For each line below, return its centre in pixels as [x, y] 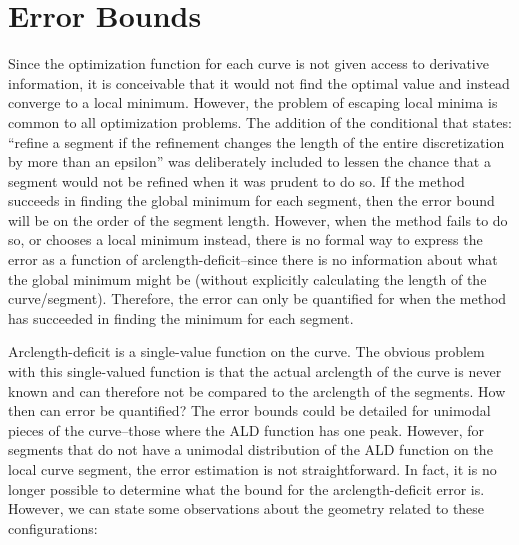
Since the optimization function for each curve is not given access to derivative [248, 63]
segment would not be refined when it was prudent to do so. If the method [236, 180]
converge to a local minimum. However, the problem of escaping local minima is [253, 102]
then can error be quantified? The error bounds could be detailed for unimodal [249, 410]
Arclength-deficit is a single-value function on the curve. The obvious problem [246, 351]
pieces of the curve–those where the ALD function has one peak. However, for [246, 429]
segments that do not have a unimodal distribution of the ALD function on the [250, 449]
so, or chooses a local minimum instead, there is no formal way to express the [245, 239]
